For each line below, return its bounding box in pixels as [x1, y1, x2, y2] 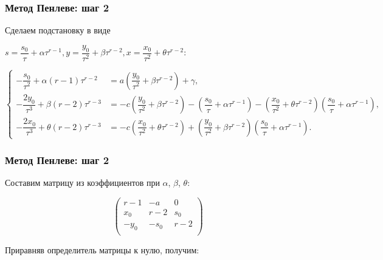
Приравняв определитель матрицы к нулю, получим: [5, 244, 199, 256]
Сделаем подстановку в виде [5, 24, 111, 36]
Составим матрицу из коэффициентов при [5, 176, 160, 189]
